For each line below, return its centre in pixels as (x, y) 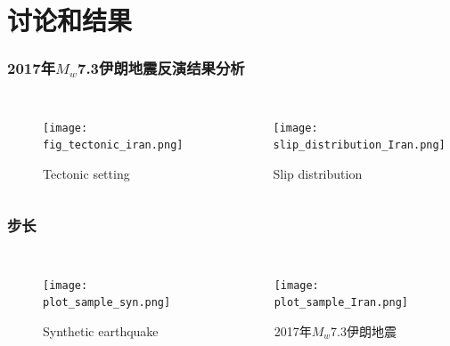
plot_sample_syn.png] (107, 303)
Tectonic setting (86, 173)
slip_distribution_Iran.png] (359, 145)
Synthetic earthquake (101, 331)
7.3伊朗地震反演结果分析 (161, 68)
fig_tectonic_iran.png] (113, 145)
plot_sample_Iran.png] (341, 303)
